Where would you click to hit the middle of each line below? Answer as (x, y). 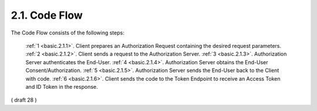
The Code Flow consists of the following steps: (68, 33)
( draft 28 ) (24, 100)
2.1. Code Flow (47, 15)
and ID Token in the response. (62, 86)
